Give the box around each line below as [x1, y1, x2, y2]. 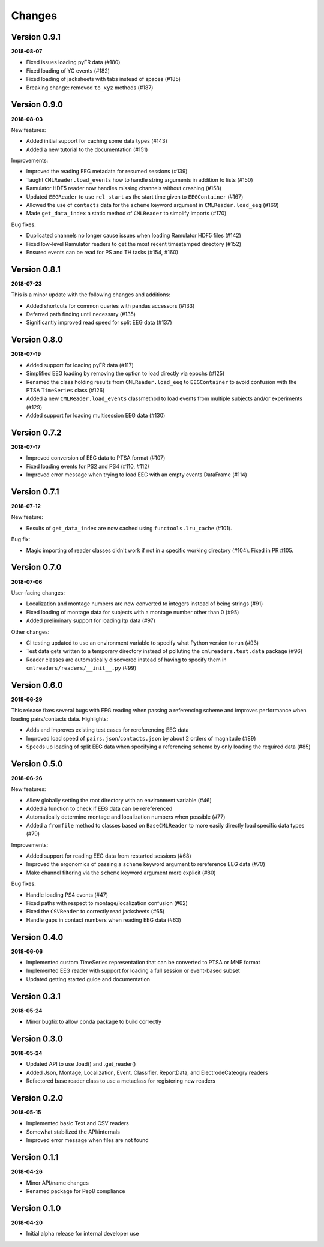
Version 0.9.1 [11, 32, 61, 42]
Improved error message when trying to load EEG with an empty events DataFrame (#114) [26, 471, 247, 478]
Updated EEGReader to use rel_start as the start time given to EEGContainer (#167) [26, 193, 244, 200]
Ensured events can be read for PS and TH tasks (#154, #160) [26, 249, 179, 256]
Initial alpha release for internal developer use [26, 1230, 139, 1237]
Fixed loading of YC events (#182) [26, 67, 110, 74]
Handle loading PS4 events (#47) [26, 891, 108, 898]
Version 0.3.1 [11, 991, 61, 1002]
